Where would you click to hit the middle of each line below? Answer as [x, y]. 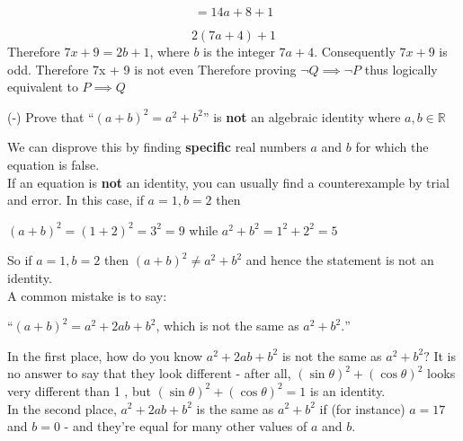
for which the [392, 147]
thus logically [401, 69]
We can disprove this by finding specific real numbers [157, 147]
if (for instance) [362, 408]
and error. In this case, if [76, 200]
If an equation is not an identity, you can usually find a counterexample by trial [228, 182]
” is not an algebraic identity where [302, 116]
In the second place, [62, 408]
